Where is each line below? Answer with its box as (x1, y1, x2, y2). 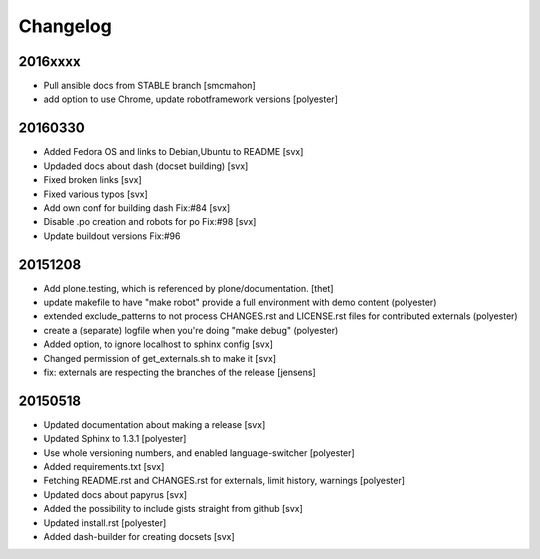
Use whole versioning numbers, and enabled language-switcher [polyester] (43, 446, 355, 459)
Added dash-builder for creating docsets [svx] (43, 530, 235, 542)
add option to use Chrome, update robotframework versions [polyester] (43, 93, 339, 105)
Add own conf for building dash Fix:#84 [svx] (43, 201, 231, 214)
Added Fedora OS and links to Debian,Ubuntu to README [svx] (43, 146, 304, 158)
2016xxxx (18, 53, 81, 70)
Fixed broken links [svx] (43, 174, 142, 186)
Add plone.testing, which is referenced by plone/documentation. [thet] (43, 282, 334, 294)
